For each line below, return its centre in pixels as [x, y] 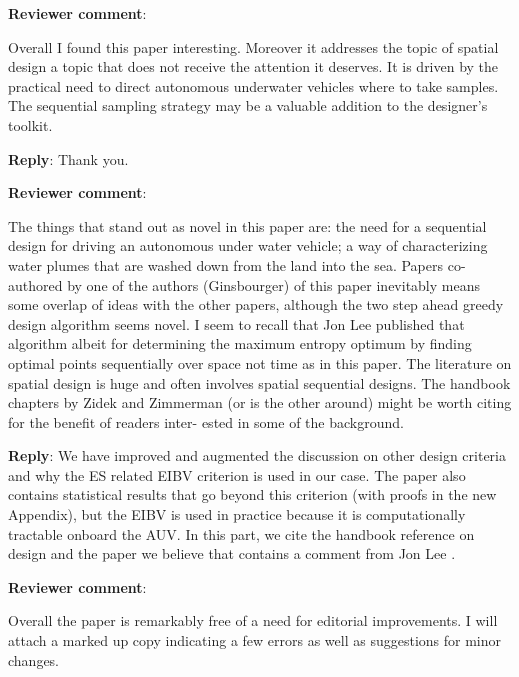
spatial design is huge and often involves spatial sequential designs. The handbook [259, 382]
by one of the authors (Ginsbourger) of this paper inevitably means [273, 284]
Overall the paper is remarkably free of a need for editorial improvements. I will [253, 620]
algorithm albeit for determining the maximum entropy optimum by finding [240, 343]
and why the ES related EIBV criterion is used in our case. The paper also [237, 474]
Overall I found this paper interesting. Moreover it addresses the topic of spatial [253, 46]
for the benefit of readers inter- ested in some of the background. [206, 421]
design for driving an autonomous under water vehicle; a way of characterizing [248, 245]
